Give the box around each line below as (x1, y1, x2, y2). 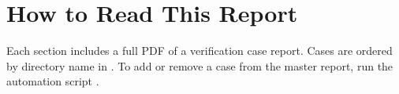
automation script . (6, 73, 99, 89)
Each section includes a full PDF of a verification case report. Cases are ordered (6, 42, 393, 59)
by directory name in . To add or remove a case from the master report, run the (6, 57, 393, 74)
